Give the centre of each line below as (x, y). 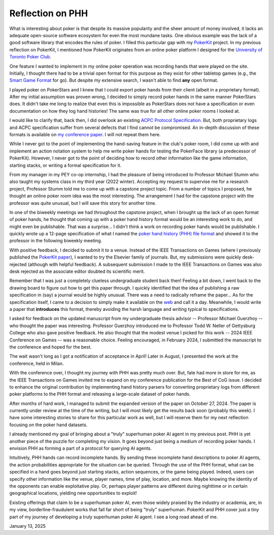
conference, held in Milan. (37, 363)
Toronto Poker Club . (30, 57)
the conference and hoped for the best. (50, 347)
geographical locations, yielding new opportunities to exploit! (73, 493)
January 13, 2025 (27, 526)
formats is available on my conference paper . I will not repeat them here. (85, 135)
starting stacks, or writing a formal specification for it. (65, 165)
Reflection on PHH (49, 13)
